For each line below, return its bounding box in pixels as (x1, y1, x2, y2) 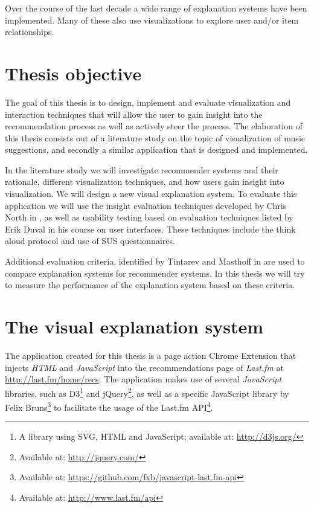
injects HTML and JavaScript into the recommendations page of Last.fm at (5, 361, 284, 373)
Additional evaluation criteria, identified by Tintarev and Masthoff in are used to (5, 255, 305, 268)
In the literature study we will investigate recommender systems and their (5, 163, 278, 176)
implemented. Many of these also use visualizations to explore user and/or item (5, 13, 299, 26)
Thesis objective (5, 60, 142, 85)
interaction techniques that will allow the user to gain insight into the (5, 108, 263, 120)
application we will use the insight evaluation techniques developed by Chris (5, 199, 287, 211)
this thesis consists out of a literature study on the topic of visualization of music (5, 131, 305, 144)
